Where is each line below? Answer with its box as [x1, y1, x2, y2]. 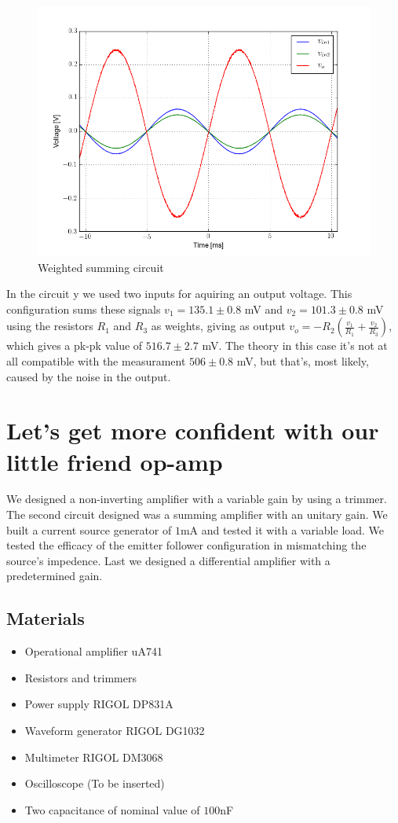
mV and [244, 300, 283, 317]
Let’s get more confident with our [6, 414, 379, 446]
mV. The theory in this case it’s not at [202, 337, 388, 354]
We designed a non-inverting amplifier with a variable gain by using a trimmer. [6, 490, 387, 507]
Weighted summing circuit [38, 259, 164, 275]
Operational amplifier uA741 [24, 643, 162, 660]
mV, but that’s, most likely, [236, 352, 369, 369]
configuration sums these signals [6, 300, 161, 317]
